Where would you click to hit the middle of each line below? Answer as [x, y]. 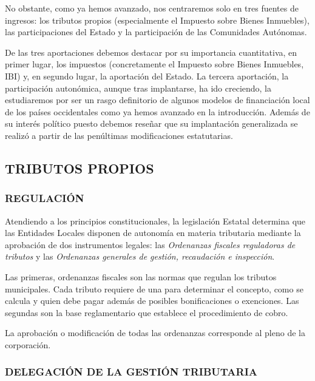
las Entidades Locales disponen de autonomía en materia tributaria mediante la [153, 233]
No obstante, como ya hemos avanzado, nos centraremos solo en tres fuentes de [152, 8]
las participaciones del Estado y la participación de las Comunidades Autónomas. [156, 32]
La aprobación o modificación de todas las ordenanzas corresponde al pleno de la [155, 333]
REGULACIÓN [45, 198]
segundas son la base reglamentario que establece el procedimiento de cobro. [147, 312]
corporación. [28, 344]
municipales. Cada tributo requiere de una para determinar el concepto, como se [154, 288]
